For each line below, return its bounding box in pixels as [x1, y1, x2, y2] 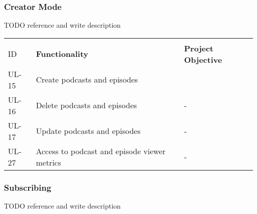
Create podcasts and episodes [36, 74, 138, 86]
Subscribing [4, 181, 51, 193]
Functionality [36, 48, 88, 60]
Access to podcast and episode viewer [36, 145, 166, 157]
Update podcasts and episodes [36, 125, 141, 137]
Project [184, 42, 214, 54]
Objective [184, 53, 222, 65]
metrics [36, 156, 61, 168]
